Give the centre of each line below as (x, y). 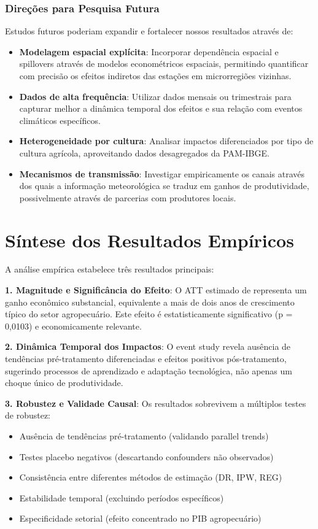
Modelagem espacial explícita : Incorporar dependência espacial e (149, 51)
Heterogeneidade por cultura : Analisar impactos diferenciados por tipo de (166, 141)
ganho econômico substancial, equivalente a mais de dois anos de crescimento (150, 302)
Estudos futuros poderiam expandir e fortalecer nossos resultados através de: (149, 31)
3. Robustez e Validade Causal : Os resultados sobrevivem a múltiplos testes (156, 403)
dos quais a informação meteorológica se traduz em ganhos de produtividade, (164, 186)
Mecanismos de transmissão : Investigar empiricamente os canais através (162, 173)
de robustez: (28, 415)
